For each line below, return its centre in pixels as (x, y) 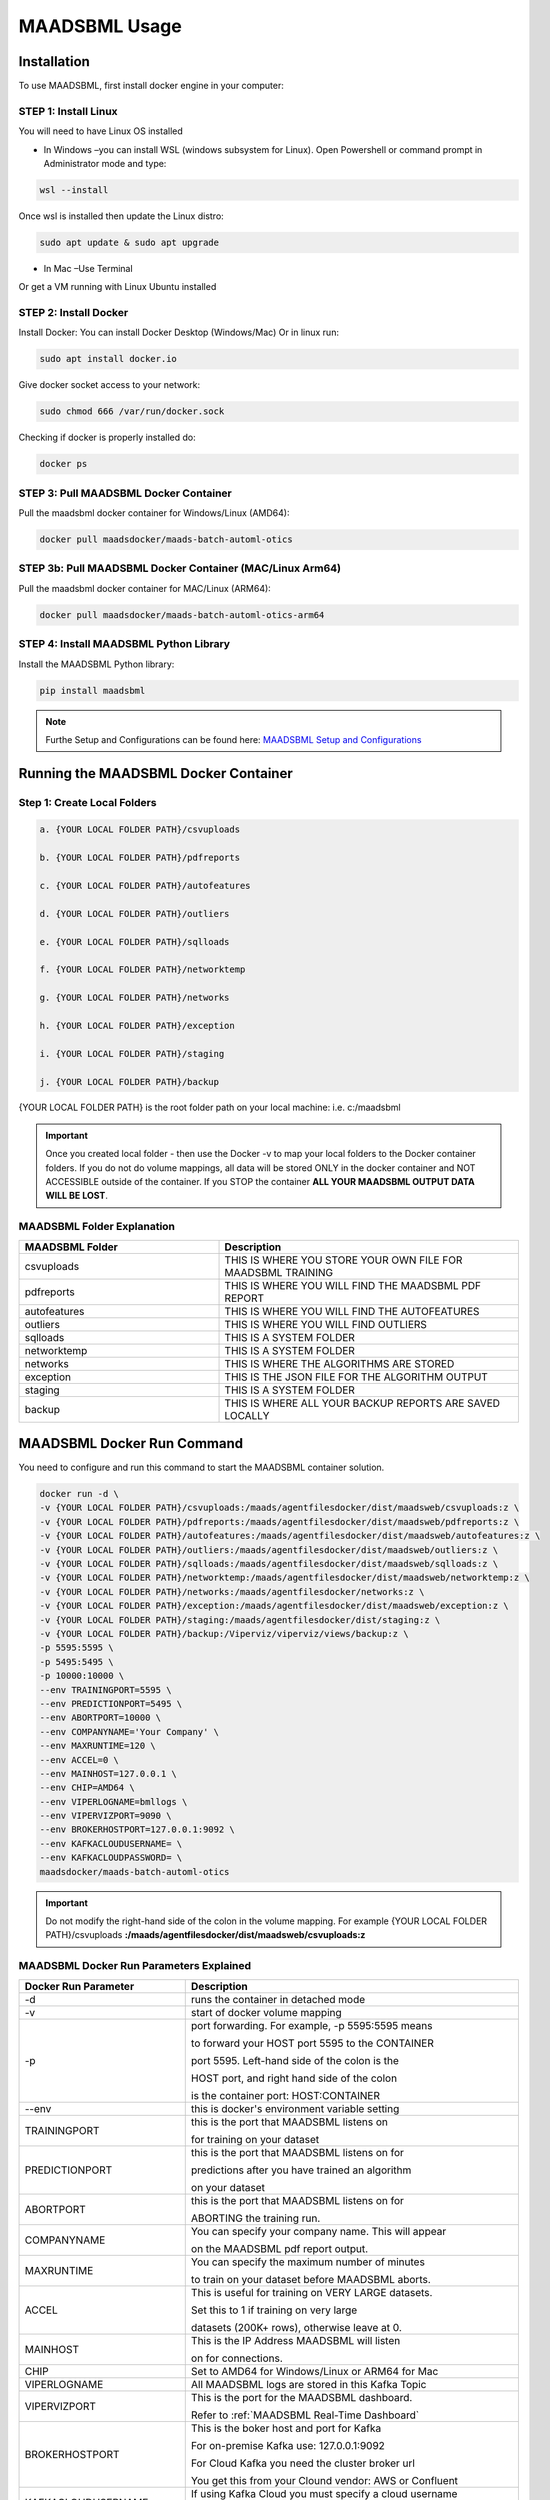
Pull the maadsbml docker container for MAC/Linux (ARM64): (145, 588)
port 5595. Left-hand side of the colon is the (294, 2060)
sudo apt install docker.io (108, 359)
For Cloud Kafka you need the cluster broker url (302, 2463)
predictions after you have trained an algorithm (301, 2170)
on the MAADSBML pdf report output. (279, 2248)
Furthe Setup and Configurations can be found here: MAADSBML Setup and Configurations (233, 739)
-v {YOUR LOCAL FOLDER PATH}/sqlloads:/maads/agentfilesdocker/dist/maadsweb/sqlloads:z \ (269, 1564)
